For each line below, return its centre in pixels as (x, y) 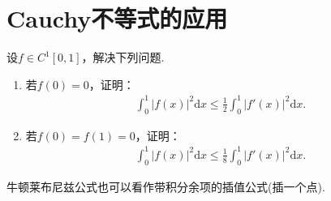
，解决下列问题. (123, 57)
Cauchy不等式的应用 (117, 18)
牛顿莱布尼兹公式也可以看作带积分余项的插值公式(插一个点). (166, 186)
